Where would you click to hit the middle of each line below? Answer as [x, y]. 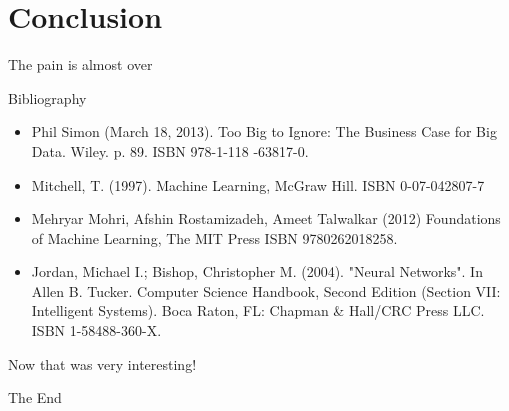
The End [35, 397]
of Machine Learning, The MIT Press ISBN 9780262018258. [214, 237]
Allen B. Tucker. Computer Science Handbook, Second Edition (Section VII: [266, 290]
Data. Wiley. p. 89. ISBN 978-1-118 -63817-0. [170, 150]
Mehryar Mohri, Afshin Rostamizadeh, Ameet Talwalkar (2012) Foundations [266, 218]
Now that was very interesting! [102, 363]
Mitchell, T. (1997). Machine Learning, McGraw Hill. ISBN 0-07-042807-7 [258, 184]
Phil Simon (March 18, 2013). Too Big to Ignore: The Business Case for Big [264, 131]
